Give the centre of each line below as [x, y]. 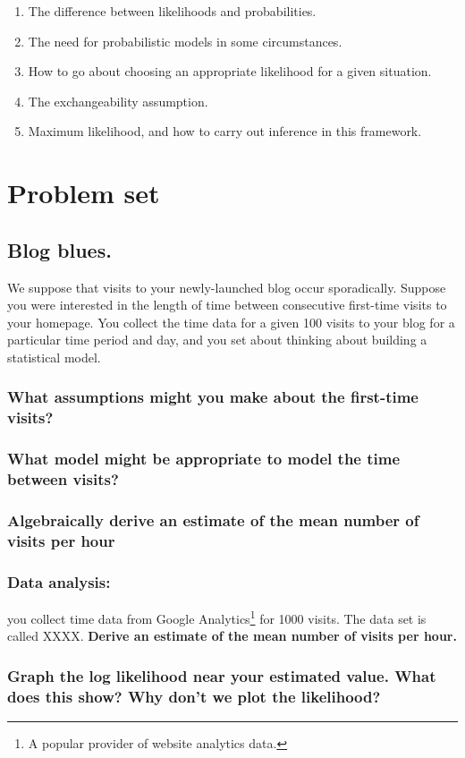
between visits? [63, 479]
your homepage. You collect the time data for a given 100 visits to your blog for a [231, 322]
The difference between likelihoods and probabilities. [172, 11]
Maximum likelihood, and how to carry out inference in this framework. [225, 131]
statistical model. [54, 357]
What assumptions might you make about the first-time [213, 397]
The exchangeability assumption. [118, 101]
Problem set [84, 193]
